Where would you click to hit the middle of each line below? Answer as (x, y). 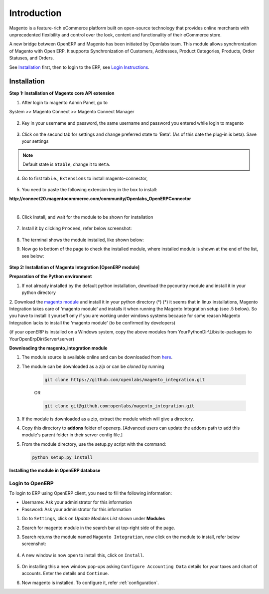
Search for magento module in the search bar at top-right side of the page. (98, 528)
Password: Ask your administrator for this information (76, 509)
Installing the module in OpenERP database (55, 470)
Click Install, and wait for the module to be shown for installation (87, 217)
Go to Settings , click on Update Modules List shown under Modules (93, 519)
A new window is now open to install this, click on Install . (83, 555)
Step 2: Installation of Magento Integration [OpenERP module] (74, 268)
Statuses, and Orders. (32, 58)
